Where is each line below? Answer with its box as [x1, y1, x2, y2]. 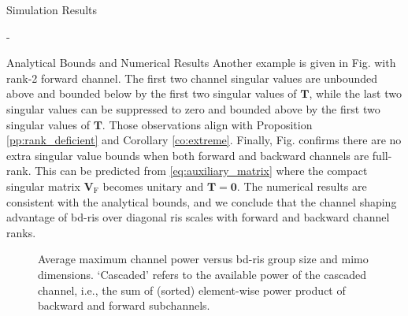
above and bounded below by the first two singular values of [6, 85, 297, 102]
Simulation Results [6, 2, 98, 17]
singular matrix [6, 177, 80, 194]
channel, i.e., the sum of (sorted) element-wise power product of [38, 281, 346, 298]
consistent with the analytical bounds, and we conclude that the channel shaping [6, 193, 397, 210]
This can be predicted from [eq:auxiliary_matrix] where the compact [35, 162, 368, 179]
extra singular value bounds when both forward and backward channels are [6, 147, 369, 163]
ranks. [6, 224, 36, 240]
